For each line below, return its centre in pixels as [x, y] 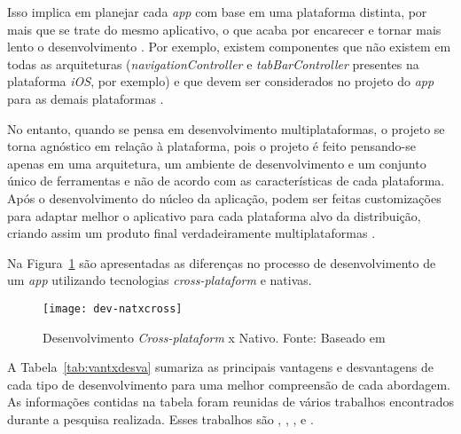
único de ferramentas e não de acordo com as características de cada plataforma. [226, 181]
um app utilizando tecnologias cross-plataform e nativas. [160, 280]
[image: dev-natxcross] [113, 308]
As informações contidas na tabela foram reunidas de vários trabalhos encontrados [230, 402]
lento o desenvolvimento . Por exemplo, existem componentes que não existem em [229, 47]
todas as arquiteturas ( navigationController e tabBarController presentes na [213, 63]
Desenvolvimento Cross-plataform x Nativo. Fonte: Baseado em [214, 337]
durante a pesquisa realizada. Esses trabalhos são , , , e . [160, 418]
